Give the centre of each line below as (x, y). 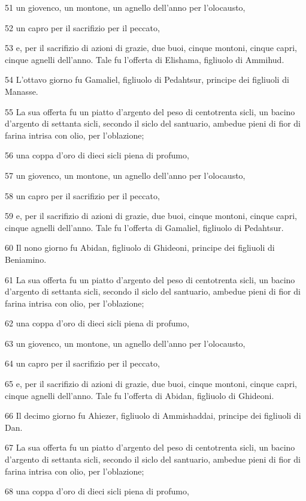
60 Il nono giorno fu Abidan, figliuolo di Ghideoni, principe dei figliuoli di (140, 247)
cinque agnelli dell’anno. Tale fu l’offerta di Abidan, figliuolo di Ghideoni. (140, 395)
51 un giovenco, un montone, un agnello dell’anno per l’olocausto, (125, 7)
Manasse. (22, 91)
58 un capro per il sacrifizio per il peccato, (82, 195)
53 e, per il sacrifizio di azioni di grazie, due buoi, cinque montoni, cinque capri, (151, 48)
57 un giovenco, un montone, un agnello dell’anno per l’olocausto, (125, 175)
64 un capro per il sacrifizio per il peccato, (82, 363)
